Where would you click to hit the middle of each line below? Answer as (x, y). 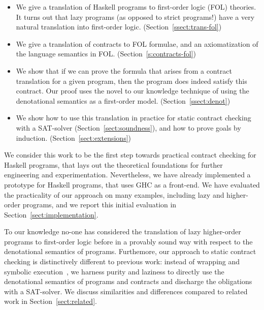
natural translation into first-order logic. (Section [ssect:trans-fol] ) (119, 27)
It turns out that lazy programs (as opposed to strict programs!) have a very (135, 17)
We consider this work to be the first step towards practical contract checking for (130, 155)
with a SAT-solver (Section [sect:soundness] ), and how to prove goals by (128, 127)
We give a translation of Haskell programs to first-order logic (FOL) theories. (136, 7)
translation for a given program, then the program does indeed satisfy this (131, 81)
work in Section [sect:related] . (51, 301)
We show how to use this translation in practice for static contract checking (134, 118)
